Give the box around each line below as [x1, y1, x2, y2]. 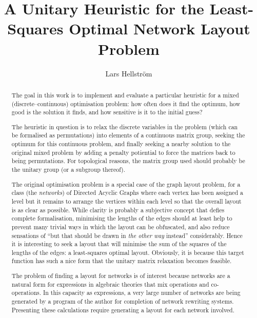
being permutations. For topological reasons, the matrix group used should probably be [11, 156, 245, 165]
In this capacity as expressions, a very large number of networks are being [43, 288, 241, 297]
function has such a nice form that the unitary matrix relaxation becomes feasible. [11, 256, 232, 265]
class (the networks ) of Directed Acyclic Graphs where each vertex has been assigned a [11, 188, 243, 197]
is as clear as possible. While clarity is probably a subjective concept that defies [11, 205, 225, 214]
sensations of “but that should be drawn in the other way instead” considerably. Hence [11, 231, 243, 240]
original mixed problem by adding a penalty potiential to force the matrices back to [11, 148, 235, 156]
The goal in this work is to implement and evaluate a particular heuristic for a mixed [11, 90, 239, 99]
